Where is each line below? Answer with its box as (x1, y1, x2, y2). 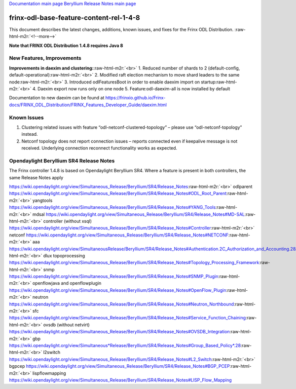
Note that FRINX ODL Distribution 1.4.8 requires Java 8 (9, 42, 123, 48)
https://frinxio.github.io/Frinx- (105, 95, 166, 101)
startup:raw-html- (200, 79, 237, 85)
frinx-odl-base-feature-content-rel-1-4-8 (9, 13, 140, 22)
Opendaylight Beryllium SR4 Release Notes (9, 157, 115, 164)
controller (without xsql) (43, 218, 92, 224)
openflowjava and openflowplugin (32, 280, 102, 286)
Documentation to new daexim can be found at (9, 95, 105, 101)
